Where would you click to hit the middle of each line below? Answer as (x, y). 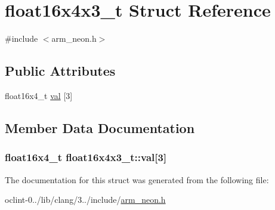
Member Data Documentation (100, 127)
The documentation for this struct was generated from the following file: (137, 179)
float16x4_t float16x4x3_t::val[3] (86, 157)
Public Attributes (60, 71)
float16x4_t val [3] (39, 95)
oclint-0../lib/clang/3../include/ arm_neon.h (85, 200)
